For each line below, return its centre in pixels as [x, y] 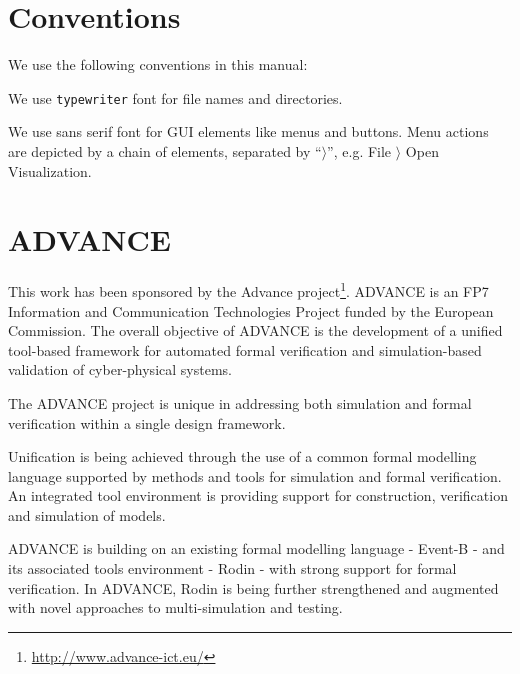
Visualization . [50, 170]
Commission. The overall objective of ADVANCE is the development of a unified [255, 330]
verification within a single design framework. [147, 422]
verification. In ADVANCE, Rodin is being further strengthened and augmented [253, 587]
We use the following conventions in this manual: [158, 64]
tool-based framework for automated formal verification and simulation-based [245, 349]
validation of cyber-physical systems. [120, 369]
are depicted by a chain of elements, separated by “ [165, 150]
